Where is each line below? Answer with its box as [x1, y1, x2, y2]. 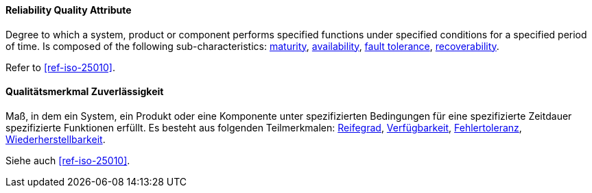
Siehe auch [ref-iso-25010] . [5, 154, 130, 166]
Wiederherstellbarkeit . [5, 133, 106, 145]
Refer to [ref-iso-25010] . [5, 61, 115, 73]
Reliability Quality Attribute [5, 4, 132, 16]
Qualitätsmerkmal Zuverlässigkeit [5, 86, 164, 98]
